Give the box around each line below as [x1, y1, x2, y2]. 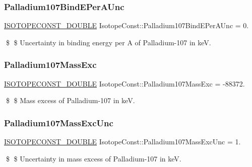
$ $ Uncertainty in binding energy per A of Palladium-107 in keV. [6, 37, 211, 47]
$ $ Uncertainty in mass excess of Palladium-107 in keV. [6, 153, 181, 163]
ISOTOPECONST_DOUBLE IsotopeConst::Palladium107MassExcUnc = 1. [4, 136, 241, 147]
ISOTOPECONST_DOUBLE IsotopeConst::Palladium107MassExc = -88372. [4, 78, 245, 89]
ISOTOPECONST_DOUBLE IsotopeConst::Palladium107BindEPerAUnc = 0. [4, 20, 249, 31]
